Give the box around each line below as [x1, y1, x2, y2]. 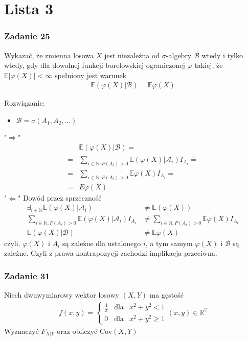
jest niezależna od [104, 50, 160, 60]
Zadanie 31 [4, 269, 50, 282]
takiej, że [194, 60, 223, 70]
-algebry [166, 50, 192, 60]
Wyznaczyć [4, 325, 39, 336]
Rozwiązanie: [4, 98, 45, 108]
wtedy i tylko [201, 50, 243, 60]
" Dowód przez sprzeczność [17, 192, 102, 203]
